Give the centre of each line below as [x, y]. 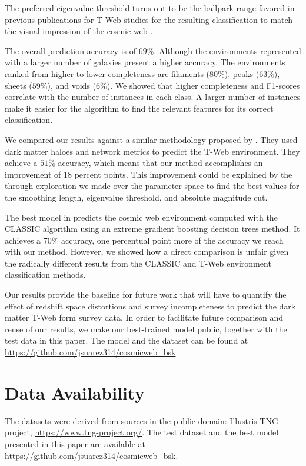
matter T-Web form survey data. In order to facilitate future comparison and [144, 317]
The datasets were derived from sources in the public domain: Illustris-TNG [142, 420]
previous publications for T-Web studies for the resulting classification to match [149, 19]
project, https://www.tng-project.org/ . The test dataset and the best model [142, 432]
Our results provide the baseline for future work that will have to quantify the [146, 294]
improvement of [33, 174]
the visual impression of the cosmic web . [79, 31]
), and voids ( [72, 85]
